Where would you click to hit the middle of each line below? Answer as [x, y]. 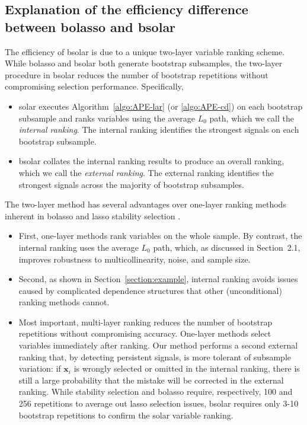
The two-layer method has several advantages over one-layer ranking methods [145, 204]
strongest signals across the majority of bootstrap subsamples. [131, 184]
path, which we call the [252, 118]
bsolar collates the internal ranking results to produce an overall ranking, [151, 161]
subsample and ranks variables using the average [107, 118]
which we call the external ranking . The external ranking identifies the [146, 172]
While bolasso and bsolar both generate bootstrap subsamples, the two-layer [144, 63]
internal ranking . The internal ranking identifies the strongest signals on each [159, 130]
